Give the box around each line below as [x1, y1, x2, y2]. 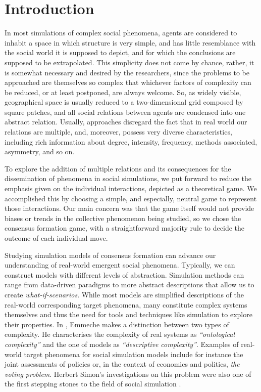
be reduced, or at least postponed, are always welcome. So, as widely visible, [5, 86, 241, 97]
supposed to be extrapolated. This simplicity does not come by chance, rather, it [5, 57, 254, 67]
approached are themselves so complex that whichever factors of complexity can [5, 77, 251, 88]
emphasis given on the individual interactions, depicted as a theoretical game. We [5, 183, 257, 194]
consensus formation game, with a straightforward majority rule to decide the [5, 223, 244, 233]
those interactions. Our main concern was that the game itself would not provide [5, 203, 254, 213]
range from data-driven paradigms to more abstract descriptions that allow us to [5, 279, 254, 290]
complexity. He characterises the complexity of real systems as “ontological [5, 329, 235, 339]
